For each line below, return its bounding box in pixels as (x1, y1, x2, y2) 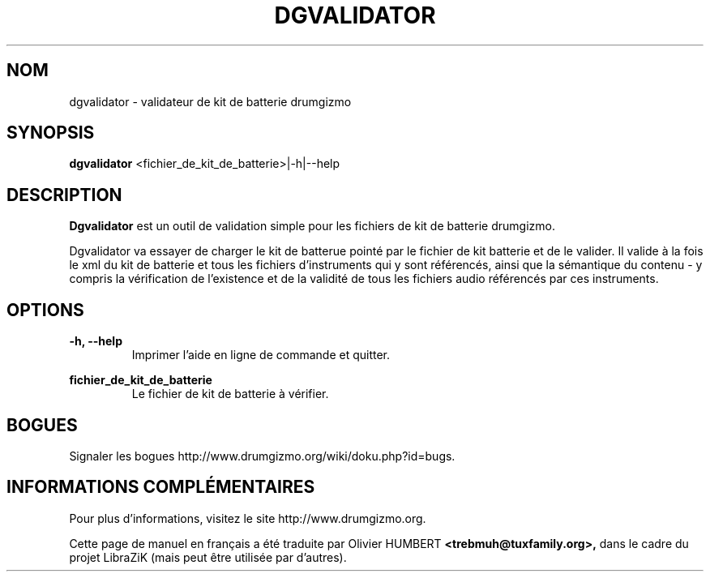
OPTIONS (6, 299, 84, 320)
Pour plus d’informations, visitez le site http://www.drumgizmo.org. (69, 511, 426, 525)
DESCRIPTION (6, 184, 122, 205)
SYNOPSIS (6, 122, 95, 143)
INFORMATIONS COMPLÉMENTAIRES (6, 477, 315, 498)
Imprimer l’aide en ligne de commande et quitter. (131, 348, 391, 362)
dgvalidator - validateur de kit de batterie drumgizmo (69, 94, 352, 109)
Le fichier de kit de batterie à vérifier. (131, 387, 329, 401)
